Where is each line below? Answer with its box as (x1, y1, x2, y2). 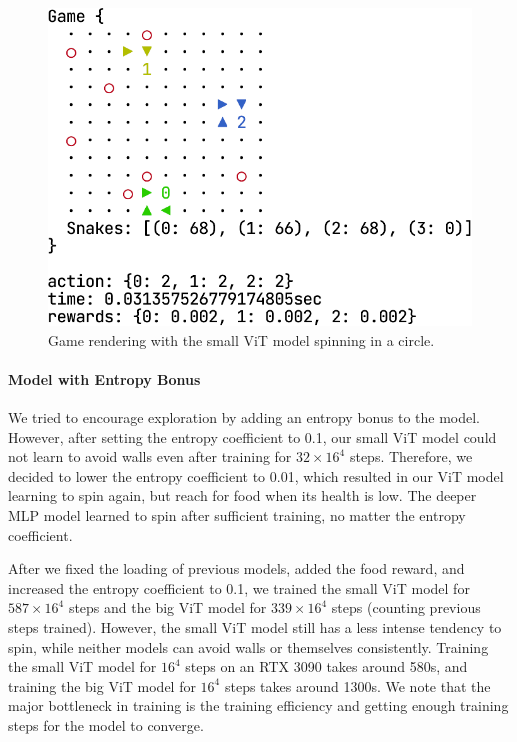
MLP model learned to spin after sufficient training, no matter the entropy (8, 504, 466, 525)
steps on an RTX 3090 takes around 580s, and (185, 656, 468, 677)
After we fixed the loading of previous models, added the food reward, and (8, 558, 465, 579)
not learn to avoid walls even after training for (8, 446, 292, 467)
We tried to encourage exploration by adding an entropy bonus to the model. (8, 406, 480, 427)
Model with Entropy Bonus (8, 368, 201, 389)
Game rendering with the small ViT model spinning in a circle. (48, 329, 435, 350)
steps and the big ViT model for (68, 597, 267, 618)
